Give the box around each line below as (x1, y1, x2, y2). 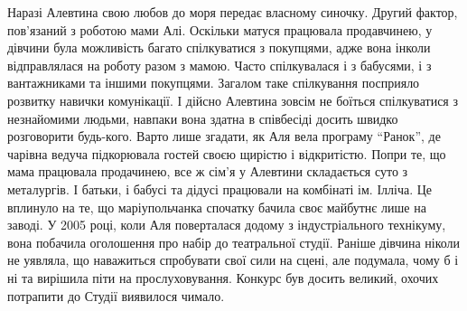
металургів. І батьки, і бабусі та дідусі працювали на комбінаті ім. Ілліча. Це (7, 179, 433, 198)
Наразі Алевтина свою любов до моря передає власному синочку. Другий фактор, (7, 3, 458, 21)
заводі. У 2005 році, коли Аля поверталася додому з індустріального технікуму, (7, 215, 446, 234)
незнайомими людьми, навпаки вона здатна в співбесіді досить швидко (7, 108, 398, 127)
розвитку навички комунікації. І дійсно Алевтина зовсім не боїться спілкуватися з (7, 90, 458, 109)
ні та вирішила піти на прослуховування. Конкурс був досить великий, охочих (7, 268, 439, 287)
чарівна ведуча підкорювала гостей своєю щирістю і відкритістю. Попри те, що (7, 144, 446, 163)
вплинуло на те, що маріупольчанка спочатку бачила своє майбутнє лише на (7, 197, 426, 216)
